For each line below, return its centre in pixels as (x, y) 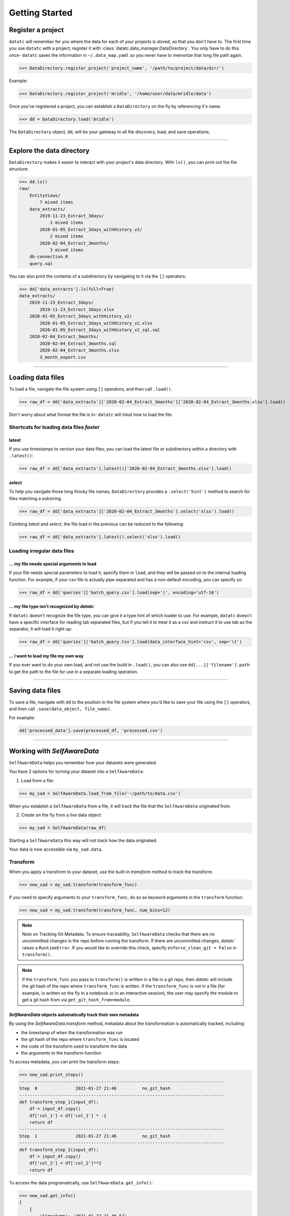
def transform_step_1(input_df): (59, 1102)
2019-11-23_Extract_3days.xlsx (77, 309)
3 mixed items (67, 250)
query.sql (41, 263)
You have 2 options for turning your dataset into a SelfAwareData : (77, 771)
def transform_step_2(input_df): (59, 1150)
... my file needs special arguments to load (53, 564)
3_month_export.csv (63, 357)
